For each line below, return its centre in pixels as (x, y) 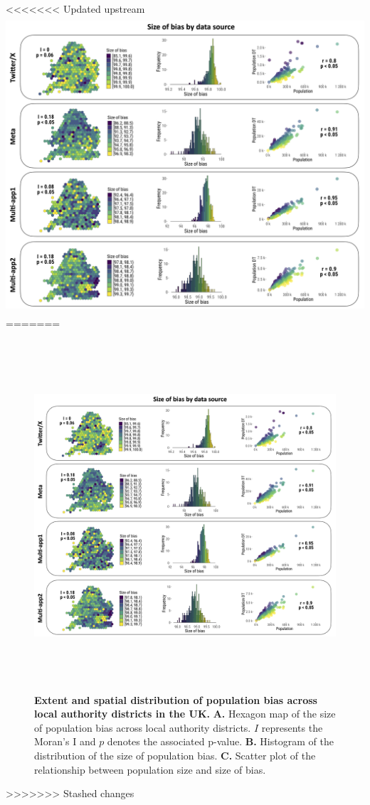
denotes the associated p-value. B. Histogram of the (220, 741)
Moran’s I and (65, 741)
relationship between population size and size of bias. (150, 769)
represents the (292, 727)
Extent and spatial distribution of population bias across (176, 699)
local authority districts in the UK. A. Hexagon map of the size (185, 714)
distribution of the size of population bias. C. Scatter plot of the (175, 756)
